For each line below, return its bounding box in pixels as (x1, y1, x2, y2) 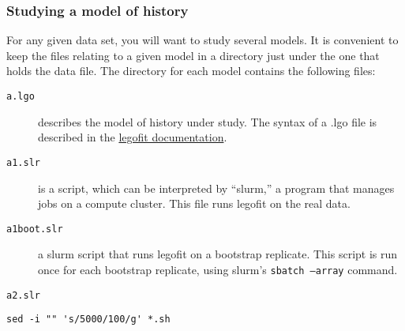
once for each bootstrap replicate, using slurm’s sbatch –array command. (38, 261, 398, 277)
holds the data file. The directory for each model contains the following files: (6, 62, 376, 79)
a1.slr (6, 156, 40, 168)
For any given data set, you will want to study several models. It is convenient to (6, 32, 399, 48)
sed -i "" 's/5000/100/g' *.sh (6, 314, 171, 325)
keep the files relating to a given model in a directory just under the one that (6, 47, 380, 63)
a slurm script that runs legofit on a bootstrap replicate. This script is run (38, 246, 398, 262)
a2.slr (6, 289, 40, 301)
